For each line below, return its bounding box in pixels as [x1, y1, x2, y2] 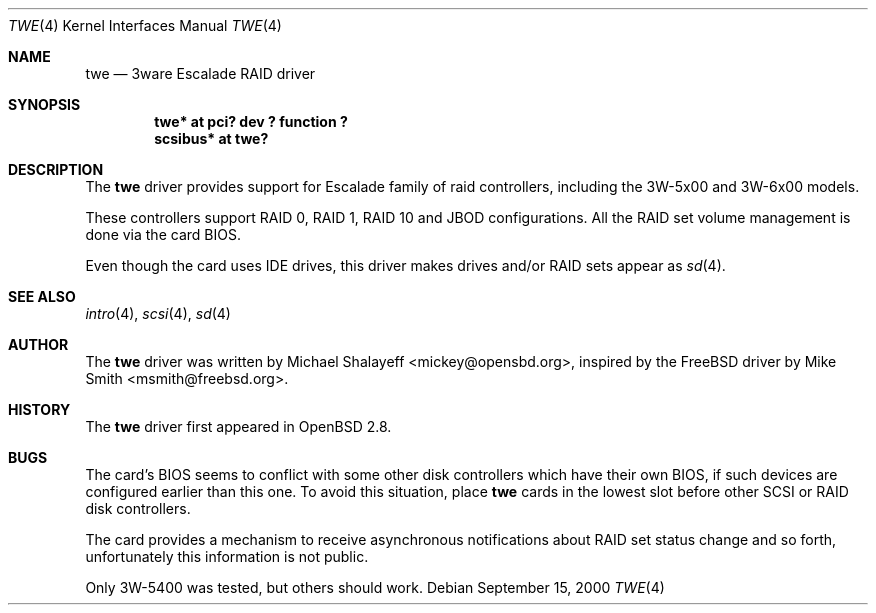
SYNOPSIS [8, 96, 81, 113]
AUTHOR [8, 336, 69, 353]
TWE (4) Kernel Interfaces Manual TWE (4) [8, 17, 282, 34]
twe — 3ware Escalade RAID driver [85, 65, 316, 82]
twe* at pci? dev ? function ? [154, 113, 348, 130]
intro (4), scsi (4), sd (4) [85, 305, 231, 322]
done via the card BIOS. [85, 226, 241, 243]
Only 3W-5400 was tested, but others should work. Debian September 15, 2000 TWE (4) [85, 579, 665, 596]
